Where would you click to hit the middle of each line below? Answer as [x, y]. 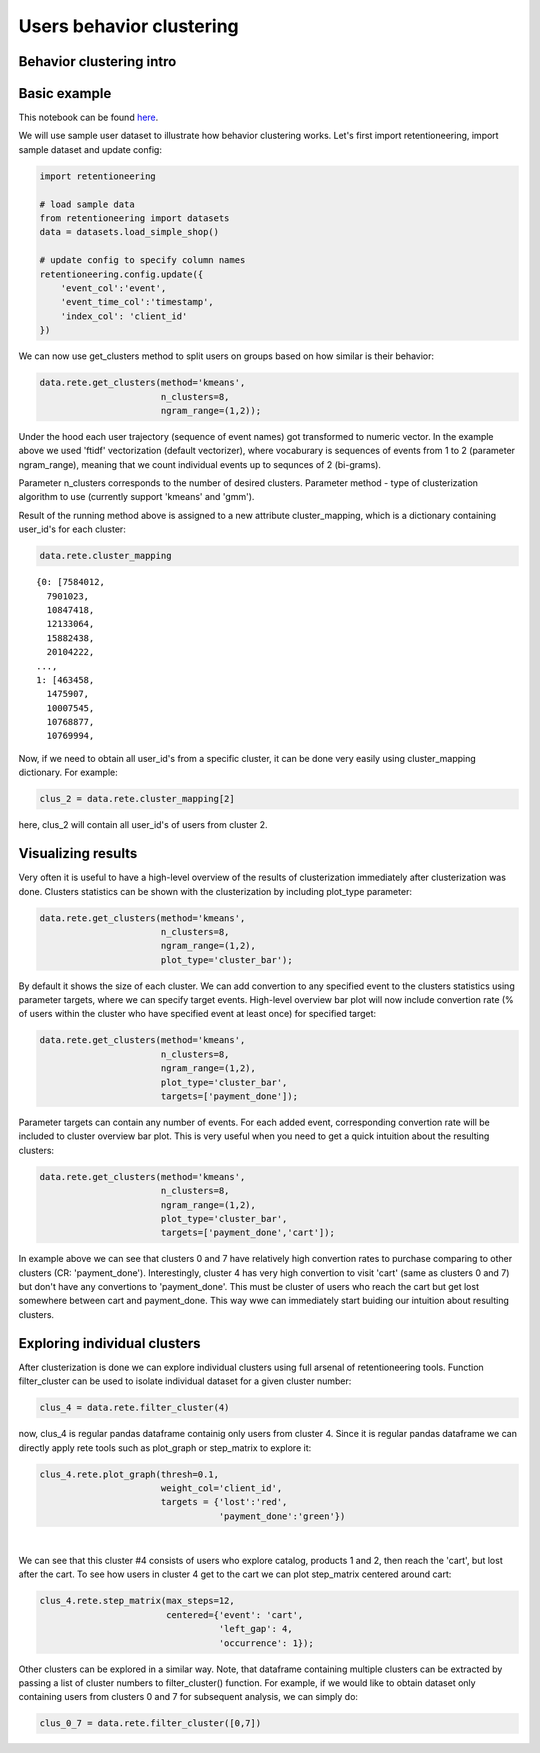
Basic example [65, 93]
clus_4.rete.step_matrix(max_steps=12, [137, 1601]
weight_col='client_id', [221, 1488]
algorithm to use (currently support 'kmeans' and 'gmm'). [136, 497]
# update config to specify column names [142, 260]
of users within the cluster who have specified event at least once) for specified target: [197, 1014]
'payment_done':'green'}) [282, 1516]
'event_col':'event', [113, 288]
